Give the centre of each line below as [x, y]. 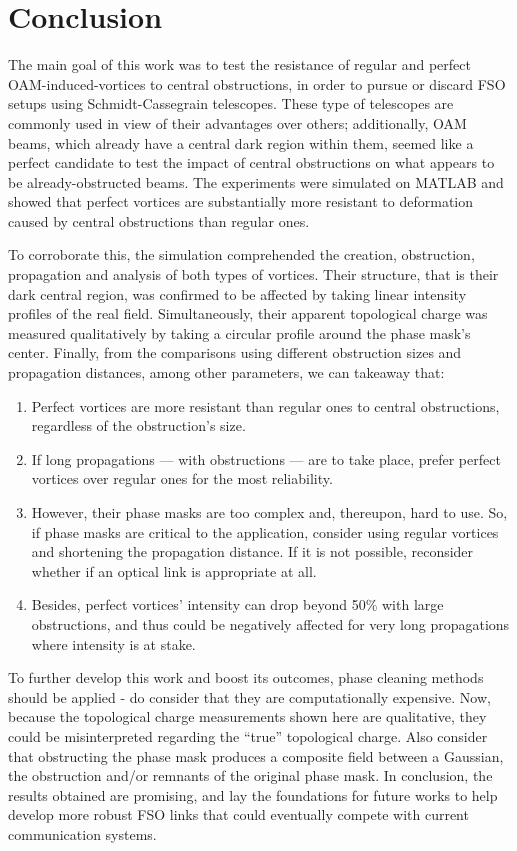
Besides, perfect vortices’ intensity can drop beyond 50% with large [237, 604]
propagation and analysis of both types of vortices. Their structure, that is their [253, 274]
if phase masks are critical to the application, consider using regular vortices [265, 531]
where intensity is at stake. [113, 643]
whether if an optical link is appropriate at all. [174, 570]
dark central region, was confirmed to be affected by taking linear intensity [237, 293]
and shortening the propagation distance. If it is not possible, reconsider [252, 551]
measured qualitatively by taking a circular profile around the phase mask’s [239, 332]
